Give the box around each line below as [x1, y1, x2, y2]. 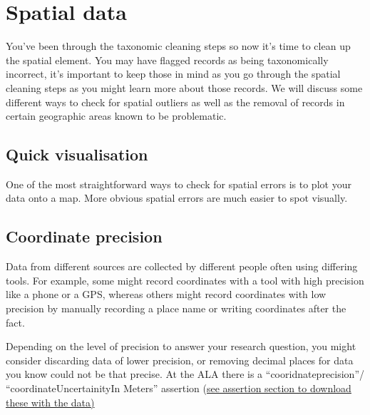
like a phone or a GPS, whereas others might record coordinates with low [6, 287, 327, 302]
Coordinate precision [6, 225, 163, 247]
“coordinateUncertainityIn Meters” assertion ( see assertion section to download [6, 381, 351, 396]
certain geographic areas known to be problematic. [6, 108, 227, 123]
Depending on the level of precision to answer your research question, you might [6, 339, 356, 354]
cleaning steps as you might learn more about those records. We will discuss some [6, 80, 363, 95]
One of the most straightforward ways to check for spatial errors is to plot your [6, 176, 351, 191]
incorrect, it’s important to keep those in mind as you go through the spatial [6, 66, 341, 81]
